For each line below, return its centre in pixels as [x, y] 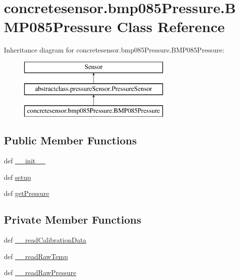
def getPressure [27, 193]
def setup [17, 177]
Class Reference [171, 26]
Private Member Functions [73, 219]
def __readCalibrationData [45, 240]
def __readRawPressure [40, 272]
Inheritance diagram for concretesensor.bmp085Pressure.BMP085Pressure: [114, 50]
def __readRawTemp [36, 256]
